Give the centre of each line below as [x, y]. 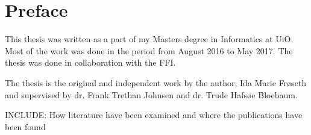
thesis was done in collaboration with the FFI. [90, 62]
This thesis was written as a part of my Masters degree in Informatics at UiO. [149, 39]
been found [25, 126]
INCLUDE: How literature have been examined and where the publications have [154, 115]
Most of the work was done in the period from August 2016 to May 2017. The [149, 50]
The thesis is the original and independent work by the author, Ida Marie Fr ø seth [156, 82]
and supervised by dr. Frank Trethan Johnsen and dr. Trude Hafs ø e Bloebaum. [151, 94]
